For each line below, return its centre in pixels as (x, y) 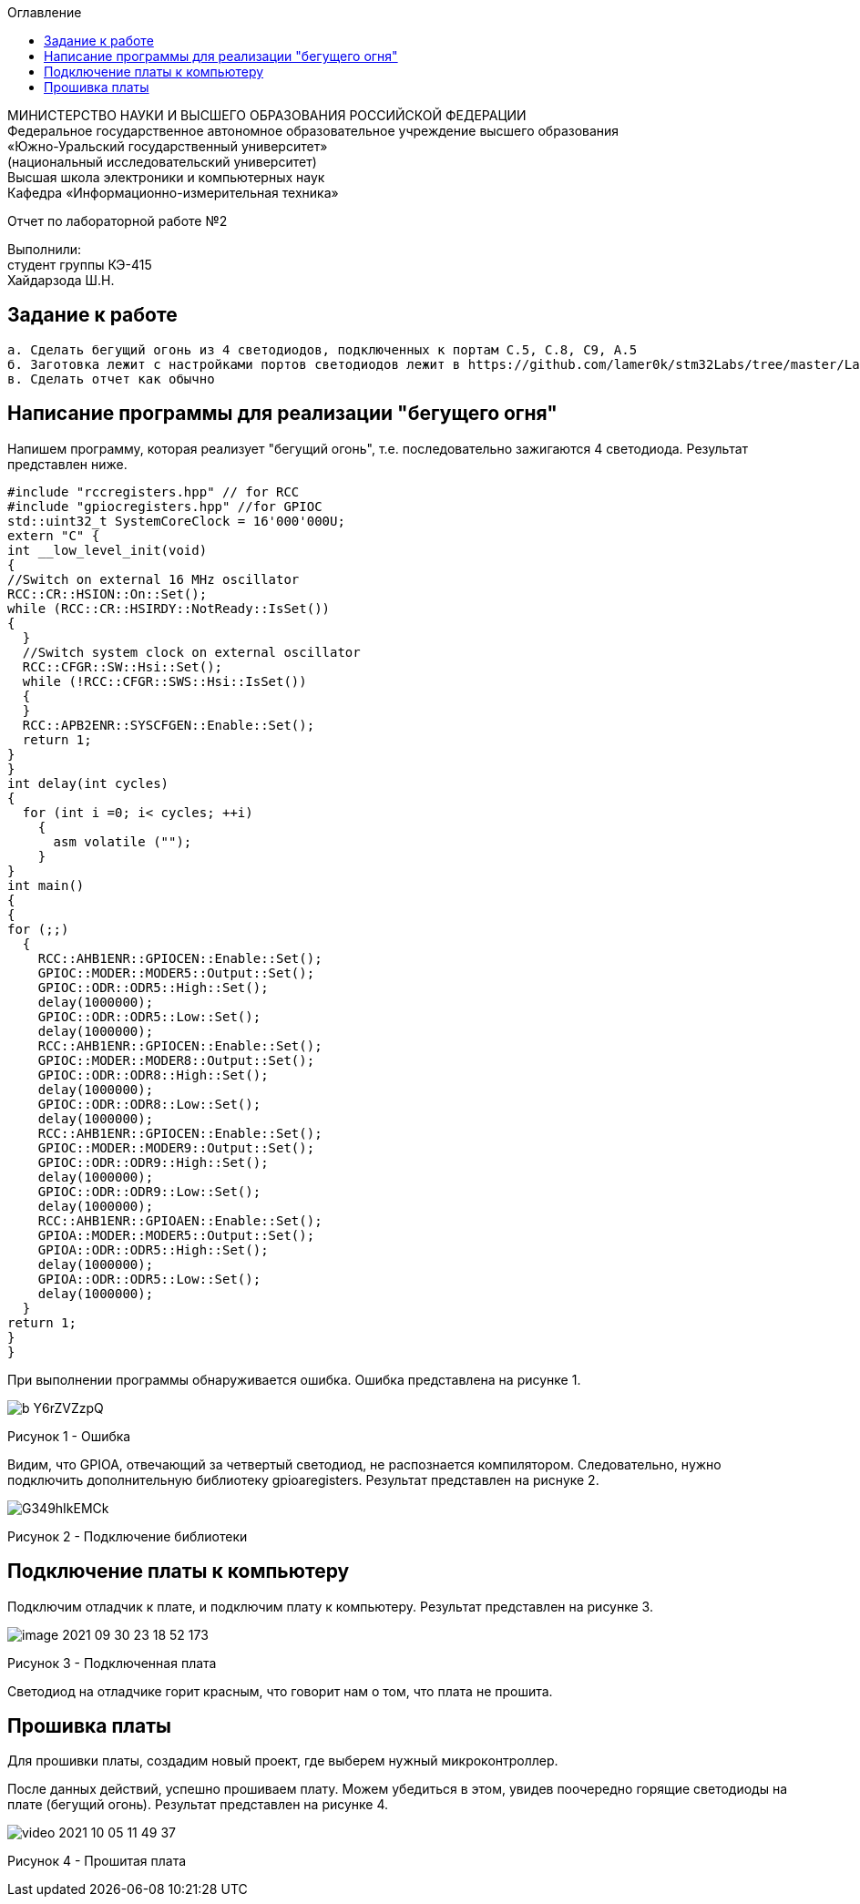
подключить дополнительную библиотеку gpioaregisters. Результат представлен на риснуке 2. (303, 1479)
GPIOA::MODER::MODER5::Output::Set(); (176, 1235)
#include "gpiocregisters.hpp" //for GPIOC (165, 506)
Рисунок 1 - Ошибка (69, 1436)
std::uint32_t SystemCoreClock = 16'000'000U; (176, 521)
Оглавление (45, 12)
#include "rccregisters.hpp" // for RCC (154, 491)
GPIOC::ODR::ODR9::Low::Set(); (149, 1191)
